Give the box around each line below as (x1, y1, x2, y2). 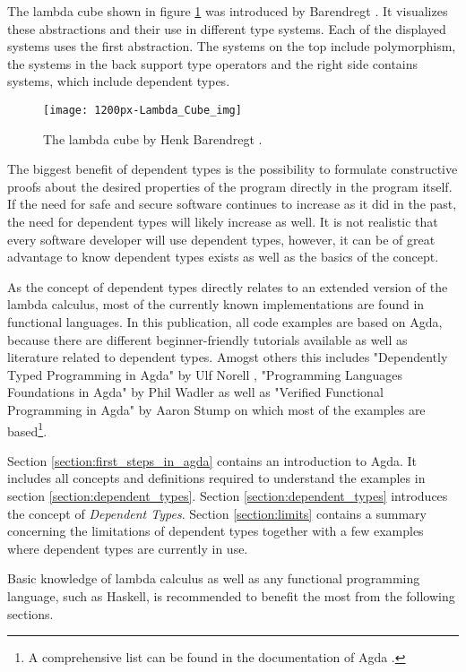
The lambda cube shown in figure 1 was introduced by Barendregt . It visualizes (7, 2, 448, 20)
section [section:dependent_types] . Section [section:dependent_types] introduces (7, 486, 448, 504)
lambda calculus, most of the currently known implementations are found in (7, 295, 425, 314)
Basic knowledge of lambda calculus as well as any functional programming (7, 569, 420, 588)
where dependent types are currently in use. (7, 538, 248, 557)
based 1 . (7, 418, 47, 440)
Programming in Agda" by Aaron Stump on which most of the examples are (7, 400, 426, 418)
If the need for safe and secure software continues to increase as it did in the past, (7, 194, 457, 213)
